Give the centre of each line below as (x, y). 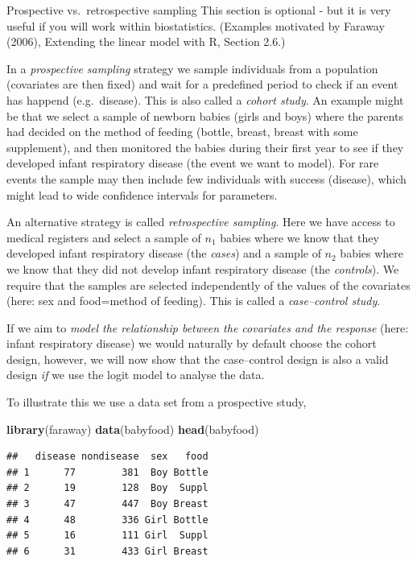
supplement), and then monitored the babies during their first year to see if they (205, 147)
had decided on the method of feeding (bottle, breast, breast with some (182, 132)
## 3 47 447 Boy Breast (107, 504)
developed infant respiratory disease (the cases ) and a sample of (164, 253)
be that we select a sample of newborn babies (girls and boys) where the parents (205, 115)
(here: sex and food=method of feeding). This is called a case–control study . (194, 301)
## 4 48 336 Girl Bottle (107, 520)
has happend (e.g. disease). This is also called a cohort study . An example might (205, 99)
